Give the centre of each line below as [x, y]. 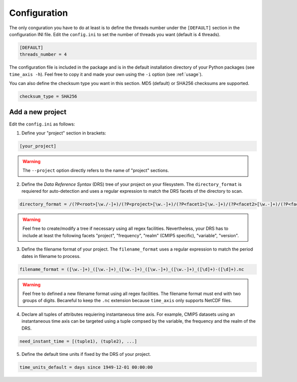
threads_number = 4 [43, 55]
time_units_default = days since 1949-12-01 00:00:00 [86, 367]
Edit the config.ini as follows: [42, 124]
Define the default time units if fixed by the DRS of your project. [86, 354]
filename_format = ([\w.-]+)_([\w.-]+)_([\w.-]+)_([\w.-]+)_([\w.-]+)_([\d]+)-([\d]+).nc [132, 269]
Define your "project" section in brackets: [64, 133]
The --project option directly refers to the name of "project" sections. [96, 170]
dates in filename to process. [51, 256]
